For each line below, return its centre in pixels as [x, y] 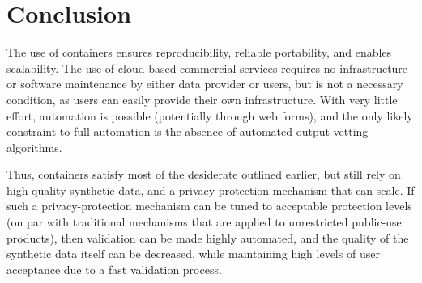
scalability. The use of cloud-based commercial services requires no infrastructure [207, 68]
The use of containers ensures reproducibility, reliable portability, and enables [199, 52]
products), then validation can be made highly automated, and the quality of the [208, 237]
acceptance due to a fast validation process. [114, 269]
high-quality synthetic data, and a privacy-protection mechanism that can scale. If [211, 190]
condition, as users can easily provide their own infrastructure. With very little [202, 99]
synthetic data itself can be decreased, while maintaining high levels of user [193, 253]
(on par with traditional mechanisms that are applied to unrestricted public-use [204, 222]
